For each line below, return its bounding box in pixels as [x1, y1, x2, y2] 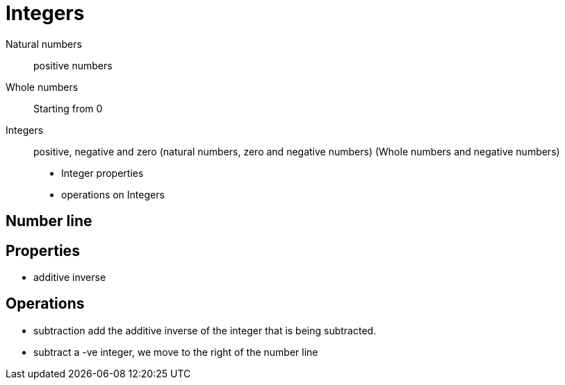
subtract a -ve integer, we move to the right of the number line [33, 345, 318, 358]
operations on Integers [61, 188, 165, 200]
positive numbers [33, 59, 113, 71]
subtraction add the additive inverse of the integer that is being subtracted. [33, 324, 377, 336]
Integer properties [61, 166, 144, 179]
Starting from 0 [33, 102, 103, 114]
